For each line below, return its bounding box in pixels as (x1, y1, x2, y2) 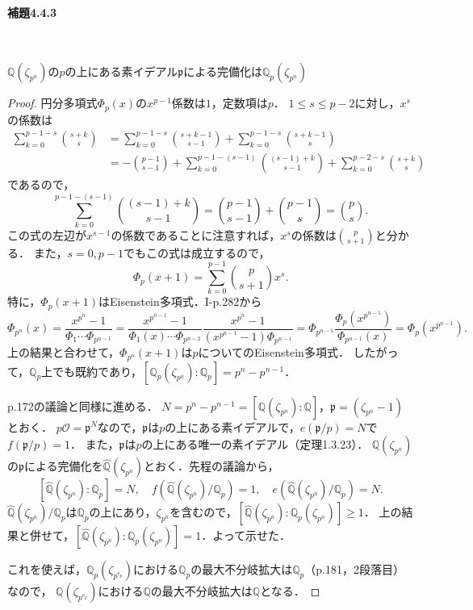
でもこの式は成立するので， (123, 244, 270, 261)
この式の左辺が (7, 226, 86, 243)
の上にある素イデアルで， (165, 418, 300, 435)
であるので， (7, 176, 75, 192)
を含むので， (170, 503, 237, 520)
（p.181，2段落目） (304, 561, 404, 578)
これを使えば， (7, 561, 86, 578)
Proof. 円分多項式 (7, 94, 98, 111)
